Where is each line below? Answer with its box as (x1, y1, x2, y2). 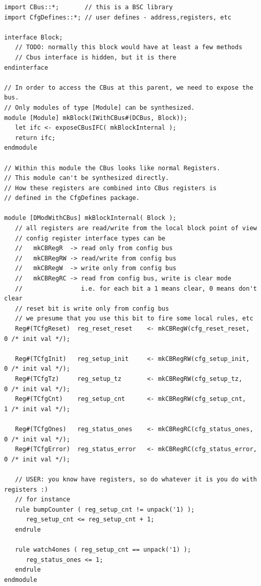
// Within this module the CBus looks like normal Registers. (4, 164, 221, 172)
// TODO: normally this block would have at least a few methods (15, 44, 243, 51)
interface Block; (4, 33, 63, 41)
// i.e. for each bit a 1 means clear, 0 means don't (15, 285, 257, 292)
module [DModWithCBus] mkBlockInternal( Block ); (4, 214, 177, 222)
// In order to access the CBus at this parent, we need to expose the (4, 84, 253, 91)
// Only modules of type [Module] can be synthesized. (4, 104, 195, 111)
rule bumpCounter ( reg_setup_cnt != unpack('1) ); (15, 506, 195, 513)
